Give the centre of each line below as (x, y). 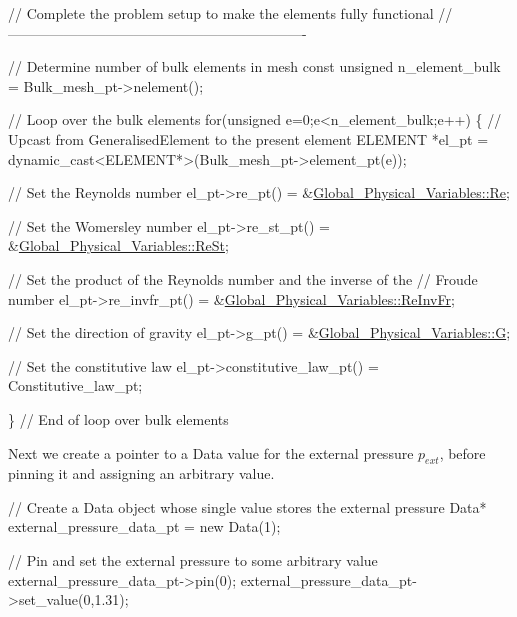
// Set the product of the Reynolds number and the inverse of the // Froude (243, 278)
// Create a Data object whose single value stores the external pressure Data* (247, 506)
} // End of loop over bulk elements (118, 418)
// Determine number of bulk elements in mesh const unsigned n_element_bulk (254, 66)
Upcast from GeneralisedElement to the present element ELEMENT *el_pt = (248, 138)
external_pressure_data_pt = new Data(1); (144, 526)
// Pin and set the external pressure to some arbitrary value (193, 560)
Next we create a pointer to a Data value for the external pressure (211, 452)
